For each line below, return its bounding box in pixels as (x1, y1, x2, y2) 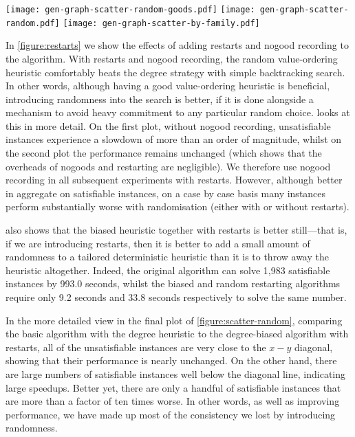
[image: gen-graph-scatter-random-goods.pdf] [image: (6, 5, 255, 14)
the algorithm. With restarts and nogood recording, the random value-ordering (6, 51, 338, 65)
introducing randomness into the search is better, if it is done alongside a (6, 91, 314, 106)
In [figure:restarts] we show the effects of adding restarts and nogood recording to (6, 38, 349, 52)
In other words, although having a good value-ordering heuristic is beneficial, (6, 78, 330, 93)
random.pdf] (6, 18, 60, 28)
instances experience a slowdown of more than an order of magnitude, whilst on (6, 132, 342, 146)
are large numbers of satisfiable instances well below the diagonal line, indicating (6, 366, 346, 381)
